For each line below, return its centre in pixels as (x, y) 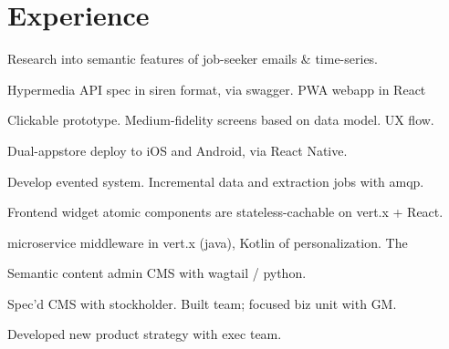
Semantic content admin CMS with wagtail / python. (157, 273)
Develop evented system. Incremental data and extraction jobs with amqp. (216, 181)
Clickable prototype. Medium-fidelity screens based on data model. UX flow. (221, 120)
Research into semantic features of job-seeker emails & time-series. (193, 59)
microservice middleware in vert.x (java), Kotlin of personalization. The (208, 242)
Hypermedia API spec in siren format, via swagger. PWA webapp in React (217, 89)
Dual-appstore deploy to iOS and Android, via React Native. (178, 150)
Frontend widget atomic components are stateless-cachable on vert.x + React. (225, 212)
